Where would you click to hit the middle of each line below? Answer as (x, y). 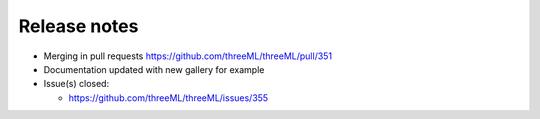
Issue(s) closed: (76, 84)
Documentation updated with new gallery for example (154, 69)
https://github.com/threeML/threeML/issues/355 (168, 97)
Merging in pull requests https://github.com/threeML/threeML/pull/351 (188, 56)
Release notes (78, 26)
